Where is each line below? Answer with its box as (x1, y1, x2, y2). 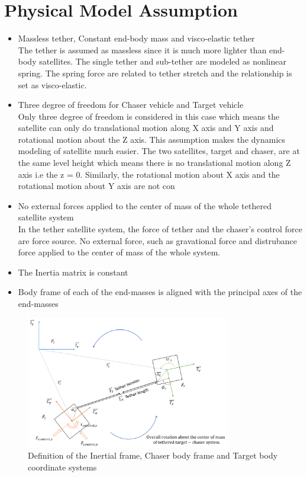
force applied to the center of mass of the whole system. (18, 246, 221, 258)
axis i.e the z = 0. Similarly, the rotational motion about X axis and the (18, 168, 280, 180)
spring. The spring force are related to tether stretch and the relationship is (18, 66, 292, 79)
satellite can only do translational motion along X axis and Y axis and (18, 121, 274, 134)
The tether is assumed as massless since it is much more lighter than (18, 43, 267, 56)
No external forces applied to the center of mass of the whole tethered (18, 199, 272, 212)
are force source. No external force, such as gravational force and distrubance (18, 234, 297, 246)
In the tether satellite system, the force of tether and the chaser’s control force (18, 223, 302, 235)
